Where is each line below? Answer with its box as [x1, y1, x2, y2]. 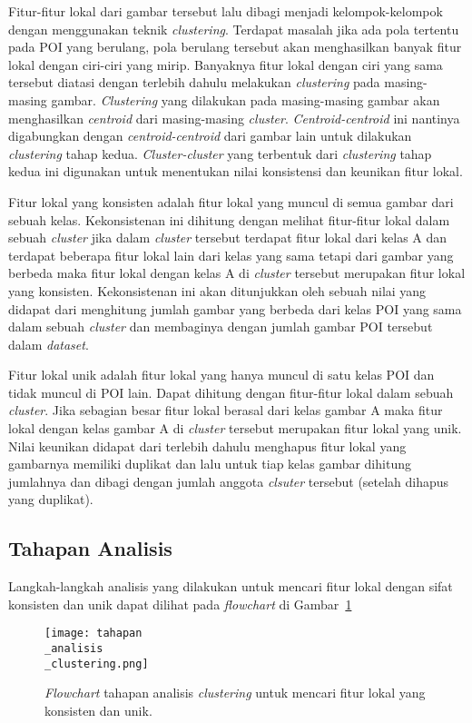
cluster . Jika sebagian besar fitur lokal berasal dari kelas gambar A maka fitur [8, 401, 443, 420]
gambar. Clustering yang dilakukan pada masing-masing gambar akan [51, 90, 440, 109]
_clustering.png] [44, 657, 149, 670]
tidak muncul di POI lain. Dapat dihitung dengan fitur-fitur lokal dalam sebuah [8, 382, 454, 401]
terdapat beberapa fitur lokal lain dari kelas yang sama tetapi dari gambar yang [8, 245, 454, 264]
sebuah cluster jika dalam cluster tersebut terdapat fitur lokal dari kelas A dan [8, 228, 447, 247]
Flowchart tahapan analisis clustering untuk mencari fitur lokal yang [44, 683, 426, 702]
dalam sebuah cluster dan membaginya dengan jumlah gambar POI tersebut [8, 317, 433, 336]
